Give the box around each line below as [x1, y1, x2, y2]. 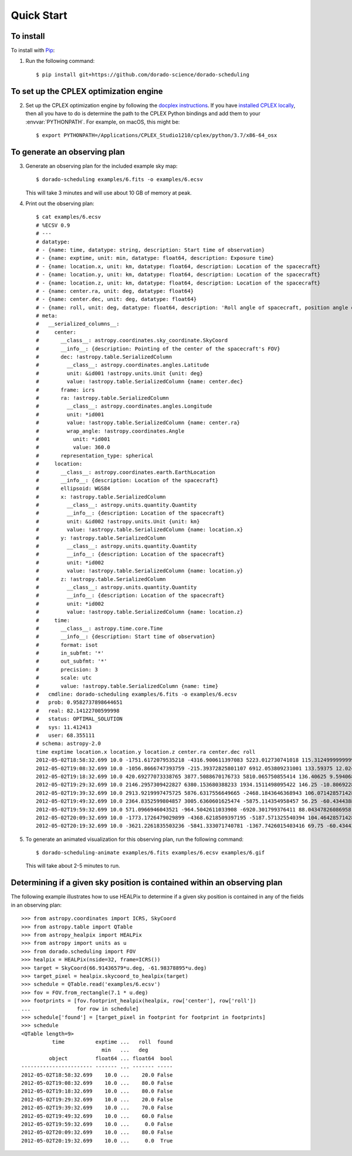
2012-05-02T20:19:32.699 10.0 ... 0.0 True [21, 1137, 173, 1144]
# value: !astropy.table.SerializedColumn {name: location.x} [36, 526, 243, 533]
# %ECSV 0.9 [36, 222, 70, 229]
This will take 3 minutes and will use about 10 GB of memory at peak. [25, 189, 192, 196]
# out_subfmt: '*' [36, 658, 107, 664]
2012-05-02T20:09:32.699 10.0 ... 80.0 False [21, 1129, 173, 1136]
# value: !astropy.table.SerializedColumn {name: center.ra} [36, 419, 241, 426]
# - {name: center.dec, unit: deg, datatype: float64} [36, 296, 197, 303]
